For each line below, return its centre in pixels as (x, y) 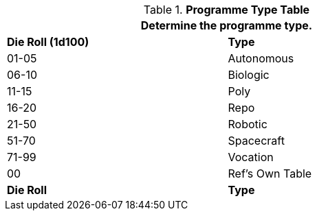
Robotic (248, 124)
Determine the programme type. (227, 25)
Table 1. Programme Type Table (227, 10)
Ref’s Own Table (270, 173)
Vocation (251, 157)
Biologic (249, 75)
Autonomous (261, 58)
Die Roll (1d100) (48, 42)
